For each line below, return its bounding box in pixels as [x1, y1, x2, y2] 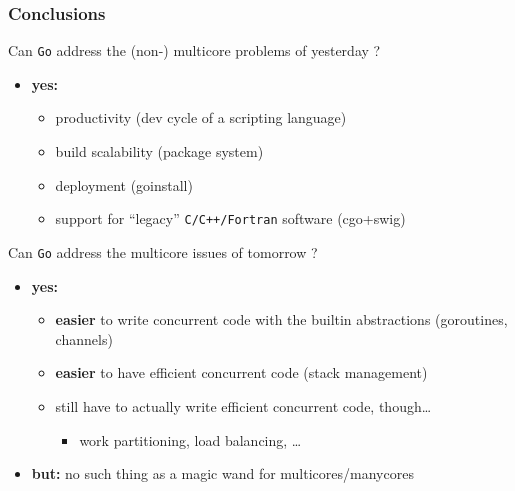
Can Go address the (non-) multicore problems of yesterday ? [8, 40, 381, 61]
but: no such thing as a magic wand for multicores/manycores [31, 463, 414, 484]
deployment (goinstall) [55, 174, 193, 195]
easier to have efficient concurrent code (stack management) [55, 362, 428, 383]
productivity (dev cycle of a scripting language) [55, 107, 347, 128]
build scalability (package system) [55, 141, 264, 162]
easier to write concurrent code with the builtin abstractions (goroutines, [55, 309, 508, 330]
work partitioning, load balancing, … [79, 429, 302, 450]
